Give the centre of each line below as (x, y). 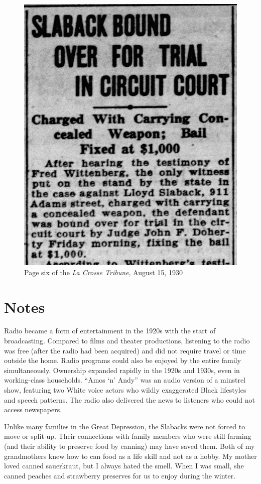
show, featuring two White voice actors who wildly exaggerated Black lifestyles (125, 390)
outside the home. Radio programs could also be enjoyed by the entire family (122, 360)
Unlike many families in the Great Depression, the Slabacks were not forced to (125, 426)
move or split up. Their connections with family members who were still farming (128, 436)
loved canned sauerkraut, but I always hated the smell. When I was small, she (124, 466)
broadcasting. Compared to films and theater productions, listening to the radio (127, 341)
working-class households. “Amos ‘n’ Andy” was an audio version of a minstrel (125, 380)
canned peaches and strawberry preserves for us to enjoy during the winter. (120, 475)
